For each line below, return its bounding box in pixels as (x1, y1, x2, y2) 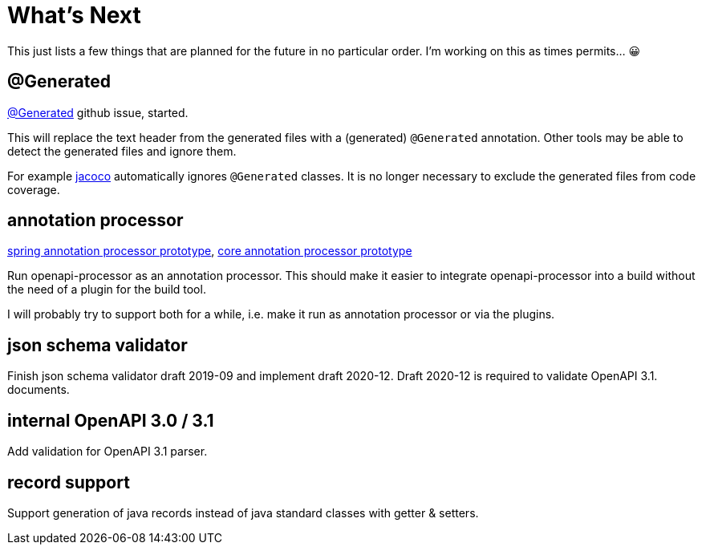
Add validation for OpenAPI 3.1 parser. (7, 444, 208, 459)
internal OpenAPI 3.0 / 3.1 (7, 410, 214, 431)
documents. (7, 383, 70, 397)
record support (7, 472, 130, 492)
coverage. (7, 182, 60, 196)
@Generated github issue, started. (7, 105, 189, 120)
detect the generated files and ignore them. (7, 144, 237, 158)
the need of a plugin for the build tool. (7, 282, 206, 297)
